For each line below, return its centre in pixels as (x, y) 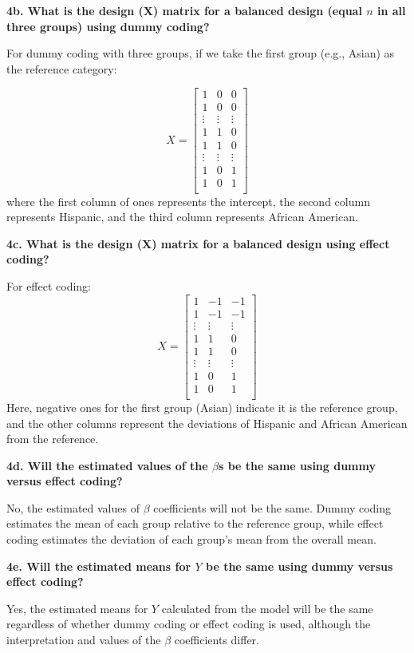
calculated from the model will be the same (267, 608)
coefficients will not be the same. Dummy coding (272, 507)
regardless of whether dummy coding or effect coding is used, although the (189, 624)
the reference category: (62, 68)
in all (392, 10)
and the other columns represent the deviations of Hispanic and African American (207, 423)
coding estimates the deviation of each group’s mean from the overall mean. (191, 539)
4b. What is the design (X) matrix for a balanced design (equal (184, 10)
